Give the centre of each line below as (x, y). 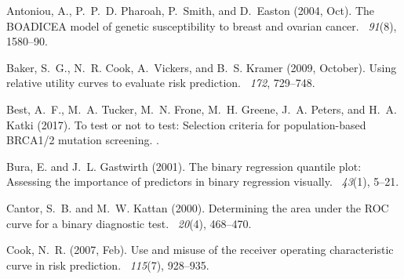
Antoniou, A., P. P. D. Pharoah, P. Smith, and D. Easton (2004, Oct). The (191, 10)
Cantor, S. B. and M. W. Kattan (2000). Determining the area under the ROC (198, 207)
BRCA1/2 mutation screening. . (83, 140)
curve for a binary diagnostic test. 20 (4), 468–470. (129, 223)
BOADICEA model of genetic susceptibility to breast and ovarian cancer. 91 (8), (202, 25)
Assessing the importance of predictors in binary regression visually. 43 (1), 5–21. (203, 181)
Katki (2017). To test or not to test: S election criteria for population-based (186, 124)
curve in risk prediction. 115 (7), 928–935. (108, 265)
